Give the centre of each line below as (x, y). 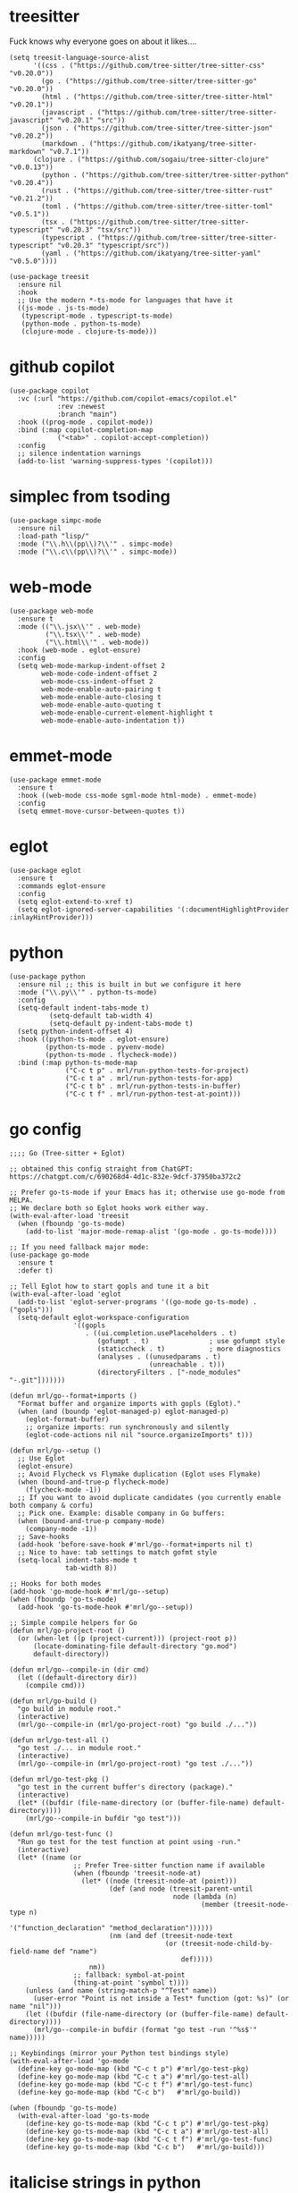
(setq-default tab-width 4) (101, 1016)
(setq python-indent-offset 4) (75, 1031)
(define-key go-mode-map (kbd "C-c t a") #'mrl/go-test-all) (133, 2077)
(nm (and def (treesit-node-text (171, 1935)
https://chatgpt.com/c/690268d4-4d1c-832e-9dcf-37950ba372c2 (125, 1177)
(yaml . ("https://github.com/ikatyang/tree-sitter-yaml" (151, 253)
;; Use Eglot (41, 1458)
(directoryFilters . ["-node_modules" (169, 1372)
